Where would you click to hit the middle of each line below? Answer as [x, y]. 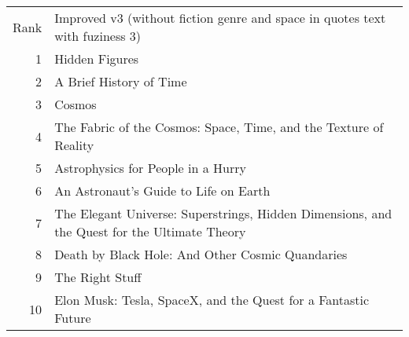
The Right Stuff [98, 277]
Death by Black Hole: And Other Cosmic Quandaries [201, 254]
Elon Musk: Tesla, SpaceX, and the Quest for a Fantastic [212, 300]
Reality [74, 145]
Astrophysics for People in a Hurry [150, 168]
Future [73, 318]
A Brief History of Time [121, 81]
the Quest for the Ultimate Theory [150, 231]
